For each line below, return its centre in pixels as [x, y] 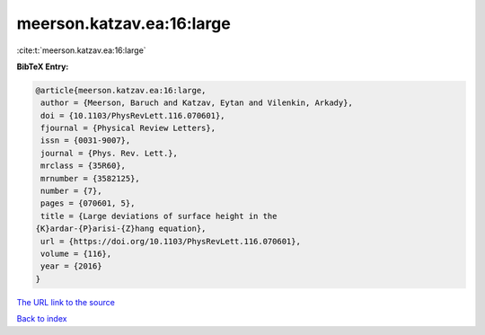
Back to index [42, 319]
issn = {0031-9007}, [86, 141]
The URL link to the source [66, 302]
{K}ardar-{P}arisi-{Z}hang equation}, [121, 229]
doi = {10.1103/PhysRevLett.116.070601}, [133, 115]
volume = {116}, [76, 254]
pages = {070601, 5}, [88, 203]
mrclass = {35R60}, [83, 166]
